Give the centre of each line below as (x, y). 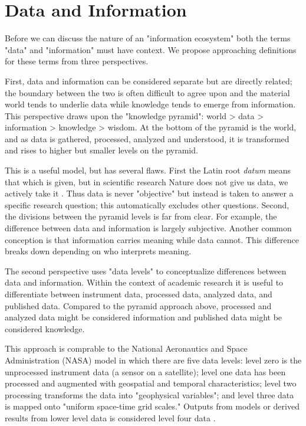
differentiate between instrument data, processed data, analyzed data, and (139, 294)
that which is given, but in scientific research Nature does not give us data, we (147, 181)
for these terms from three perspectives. (77, 61)
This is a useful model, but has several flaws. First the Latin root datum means (148, 170)
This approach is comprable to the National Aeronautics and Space (126, 348)
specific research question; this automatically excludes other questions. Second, (147, 204)
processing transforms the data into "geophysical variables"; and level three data (149, 394)
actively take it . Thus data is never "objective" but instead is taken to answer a (149, 193)
